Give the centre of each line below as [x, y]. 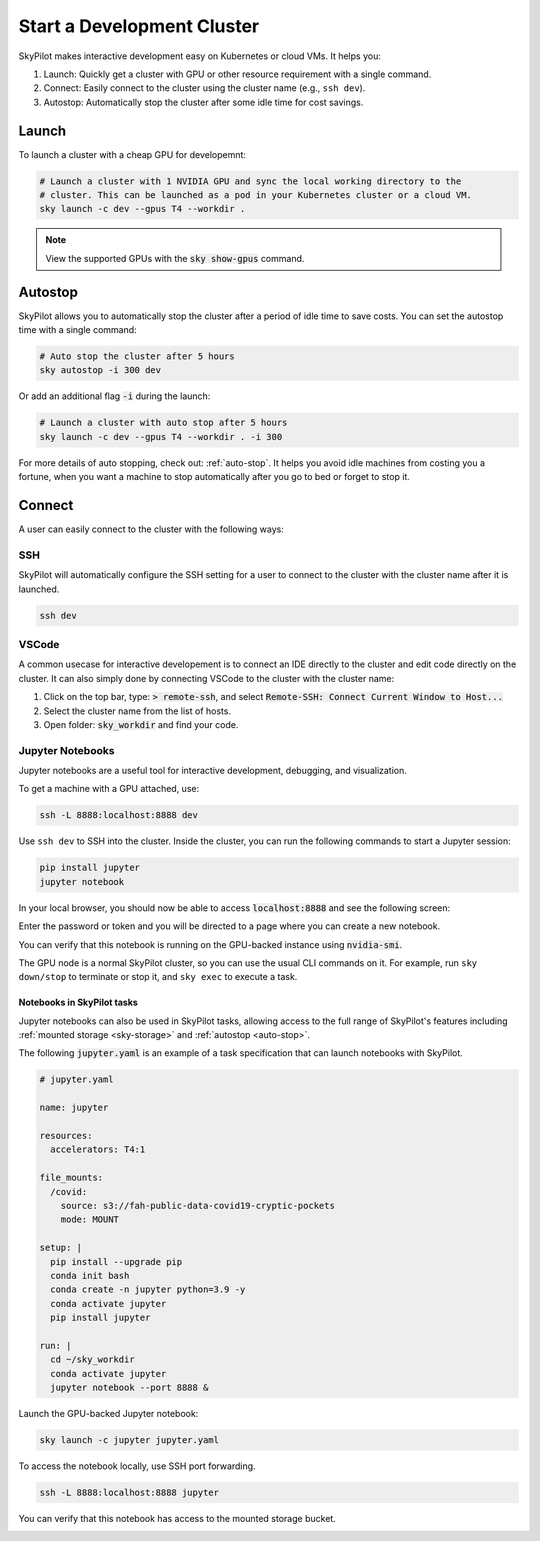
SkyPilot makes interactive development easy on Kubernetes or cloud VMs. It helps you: [200, 56]
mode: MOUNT [90, 1219]
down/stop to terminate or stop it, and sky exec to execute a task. [158, 977]
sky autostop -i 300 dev [100, 370]
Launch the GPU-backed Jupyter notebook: [108, 1414]
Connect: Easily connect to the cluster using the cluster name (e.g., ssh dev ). [204, 88]
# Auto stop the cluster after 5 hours [137, 356]
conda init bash [90, 1275]
